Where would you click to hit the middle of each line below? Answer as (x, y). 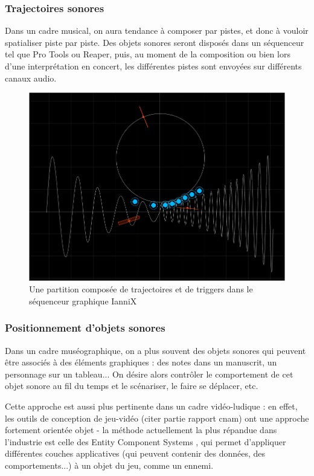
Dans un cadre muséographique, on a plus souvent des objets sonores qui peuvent (155, 350)
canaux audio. (31, 78)
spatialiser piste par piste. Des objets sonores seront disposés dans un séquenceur (155, 42)
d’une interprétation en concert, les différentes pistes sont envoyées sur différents (153, 66)
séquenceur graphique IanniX (83, 301)
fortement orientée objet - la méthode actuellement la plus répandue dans (141, 430)
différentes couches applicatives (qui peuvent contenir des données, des (135, 453)
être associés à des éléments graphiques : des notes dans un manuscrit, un (141, 362)
